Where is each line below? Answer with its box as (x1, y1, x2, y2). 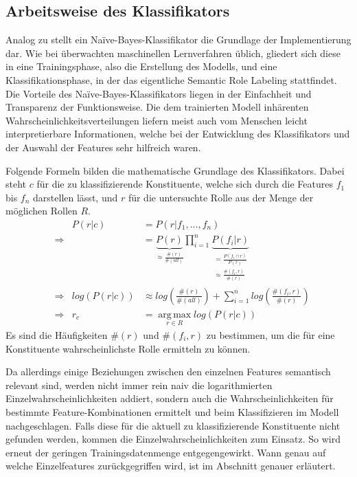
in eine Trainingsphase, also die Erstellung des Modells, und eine (5, 59, 277, 74)
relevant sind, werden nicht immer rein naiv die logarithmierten (5, 377, 273, 392)
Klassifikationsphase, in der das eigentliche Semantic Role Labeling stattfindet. (5, 72, 337, 87)
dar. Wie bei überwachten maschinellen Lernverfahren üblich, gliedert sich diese (5, 45, 341, 60)
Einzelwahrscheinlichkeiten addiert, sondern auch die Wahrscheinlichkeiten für (5, 391, 334, 406)
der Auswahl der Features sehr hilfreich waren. (5, 140, 201, 154)
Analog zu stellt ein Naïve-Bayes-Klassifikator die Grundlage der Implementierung (5, 32, 352, 47)
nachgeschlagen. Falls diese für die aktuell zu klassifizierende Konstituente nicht (5, 418, 341, 432)
